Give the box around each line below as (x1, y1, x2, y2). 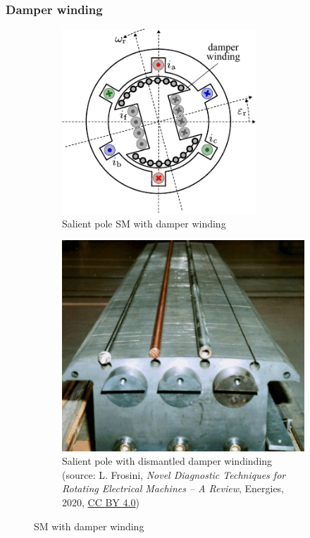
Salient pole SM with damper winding (62, 215, 226, 230)
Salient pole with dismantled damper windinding (62, 453, 273, 468)
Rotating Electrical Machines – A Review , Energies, (62, 481, 285, 496)
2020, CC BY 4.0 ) (62, 495, 139, 510)
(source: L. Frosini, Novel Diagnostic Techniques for (62, 467, 286, 482)
